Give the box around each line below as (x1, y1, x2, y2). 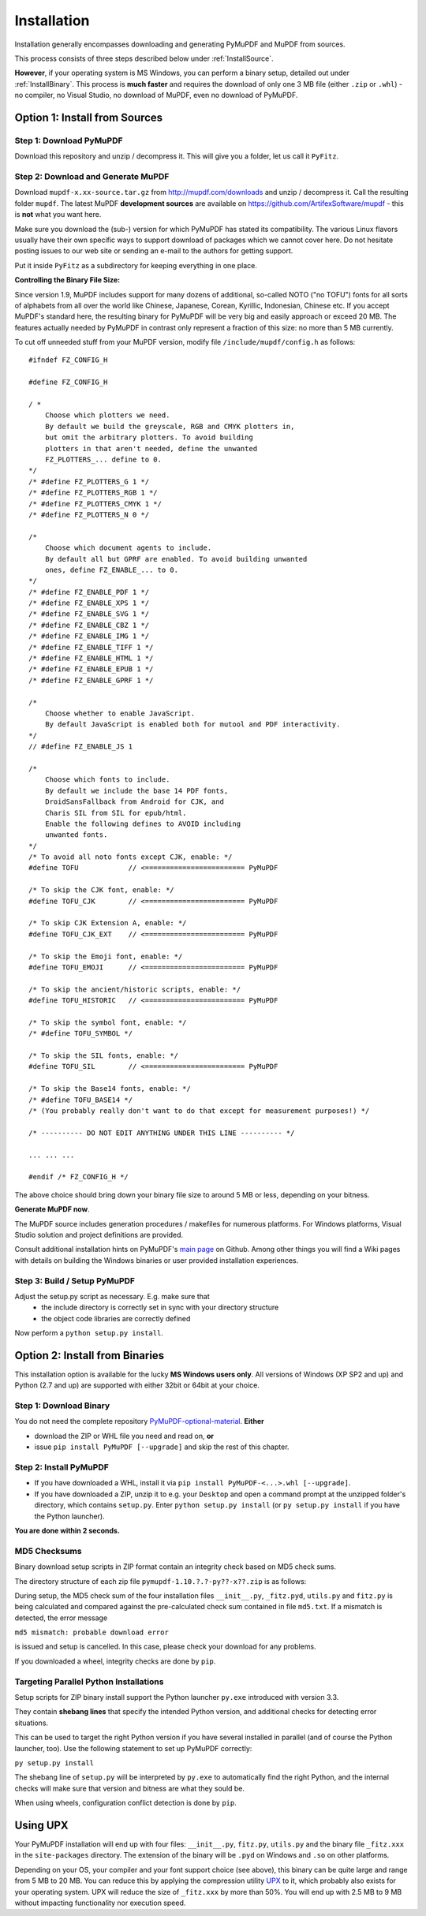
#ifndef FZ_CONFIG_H (28, 356, 108, 364)
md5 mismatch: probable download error (14, 1628, 169, 1637)
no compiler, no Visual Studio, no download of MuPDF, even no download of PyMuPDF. (14, 91, 298, 100)
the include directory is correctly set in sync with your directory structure (41, 1302, 279, 1313)
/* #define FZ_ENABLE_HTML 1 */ (28, 654, 154, 663)
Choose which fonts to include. (44, 775, 170, 784)
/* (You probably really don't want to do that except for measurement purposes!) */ (28, 1107, 370, 1115)
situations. (14, 1718, 49, 1727)
